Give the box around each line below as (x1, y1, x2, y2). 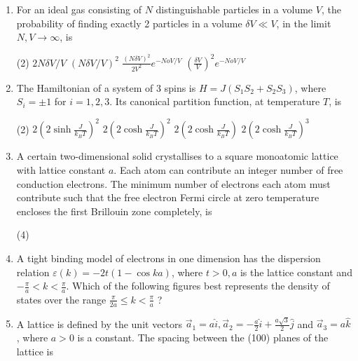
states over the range (16, 292, 106, 306)
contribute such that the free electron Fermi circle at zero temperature (16, 190, 319, 205)
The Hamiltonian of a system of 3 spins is (16, 80, 196, 95)
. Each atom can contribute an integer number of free (113, 162, 343, 177)
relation (16, 264, 50, 279)
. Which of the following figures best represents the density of (66, 278, 330, 293)
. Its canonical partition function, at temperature (109, 94, 320, 109)
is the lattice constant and (240, 264, 352, 279)
